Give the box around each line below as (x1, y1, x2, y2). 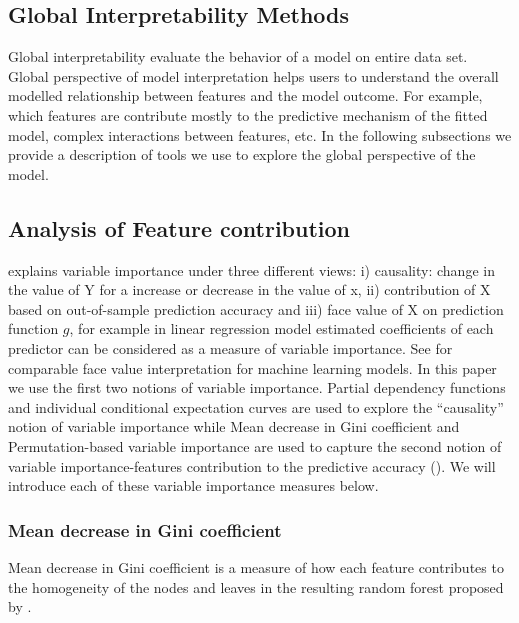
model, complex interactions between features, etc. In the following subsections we (8, 124, 512, 145)
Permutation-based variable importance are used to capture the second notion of (8, 435, 502, 456)
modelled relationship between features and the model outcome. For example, (8, 85, 483, 106)
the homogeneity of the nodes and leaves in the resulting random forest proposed (8, 576, 504, 597)
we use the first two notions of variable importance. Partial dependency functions (8, 377, 506, 398)
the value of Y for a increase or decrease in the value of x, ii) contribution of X (8, 279, 491, 300)
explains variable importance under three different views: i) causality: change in (8, 259, 495, 280)
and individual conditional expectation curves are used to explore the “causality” (8, 396, 504, 417)
